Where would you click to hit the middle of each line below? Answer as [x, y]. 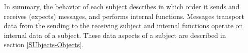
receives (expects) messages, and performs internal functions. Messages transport [124, 16]
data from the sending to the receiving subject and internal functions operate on [124, 26]
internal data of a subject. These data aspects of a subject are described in [115, 35]
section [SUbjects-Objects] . [44, 44]
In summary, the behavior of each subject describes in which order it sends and [122, 6]
